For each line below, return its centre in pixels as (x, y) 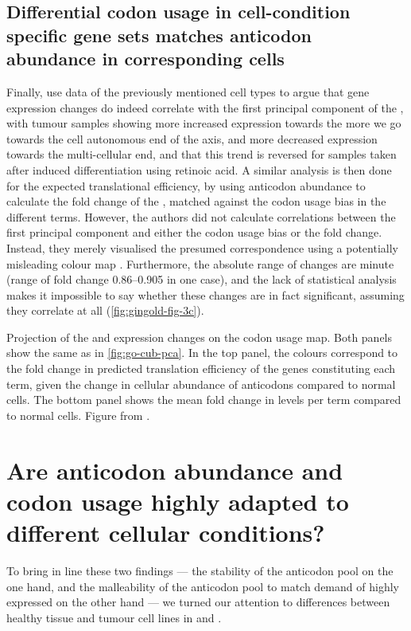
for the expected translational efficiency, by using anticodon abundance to (186, 185)
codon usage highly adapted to (178, 501)
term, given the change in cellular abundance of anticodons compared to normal (201, 384)
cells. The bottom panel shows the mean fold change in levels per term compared (204, 400)
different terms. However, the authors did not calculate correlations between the (201, 216)
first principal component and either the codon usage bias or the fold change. (194, 232)
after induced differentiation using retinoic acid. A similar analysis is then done (199, 169)
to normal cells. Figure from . (78, 415)
